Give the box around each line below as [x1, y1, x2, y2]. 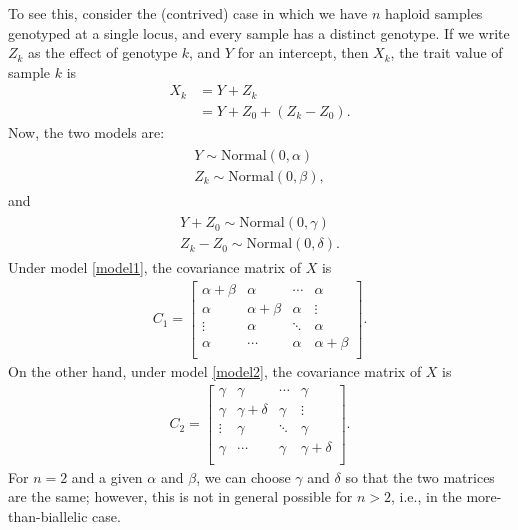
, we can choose [196, 466, 291, 487]
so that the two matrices [345, 466, 495, 487]
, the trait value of [390, 42, 503, 63]
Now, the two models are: [8, 121, 165, 142]
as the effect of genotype [28, 42, 178, 63]
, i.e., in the [391, 486, 462, 507]
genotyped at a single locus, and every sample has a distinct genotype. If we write [8, 22, 510, 43]
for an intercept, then [237, 42, 369, 63]
